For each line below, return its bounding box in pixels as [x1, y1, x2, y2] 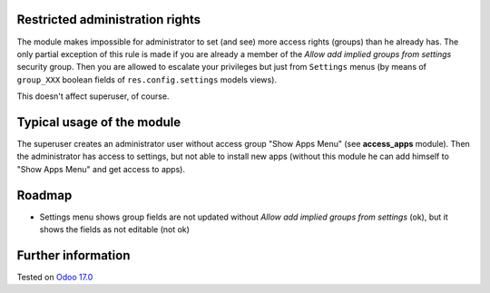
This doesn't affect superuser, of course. [16, 91, 170, 102]
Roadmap [16, 187, 73, 203]
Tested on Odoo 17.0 [16, 271, 93, 282]
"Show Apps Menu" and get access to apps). [16, 163, 186, 174]
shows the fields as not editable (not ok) [39, 224, 191, 235]
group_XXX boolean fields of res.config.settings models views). [16, 73, 277, 85]
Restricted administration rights [16, 12, 201, 27]
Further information [16, 248, 131, 263]
